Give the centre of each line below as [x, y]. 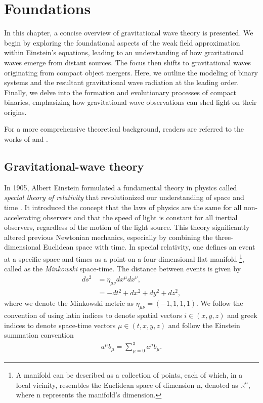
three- [224, 237]
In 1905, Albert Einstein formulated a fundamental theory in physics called [121, 187]
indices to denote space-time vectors [60, 325]
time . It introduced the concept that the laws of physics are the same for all [123, 207]
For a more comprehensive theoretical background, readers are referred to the [124, 129]
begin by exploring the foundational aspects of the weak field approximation [122, 42]
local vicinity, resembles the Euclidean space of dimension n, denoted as [127, 385]
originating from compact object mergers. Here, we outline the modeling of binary [131, 72]
